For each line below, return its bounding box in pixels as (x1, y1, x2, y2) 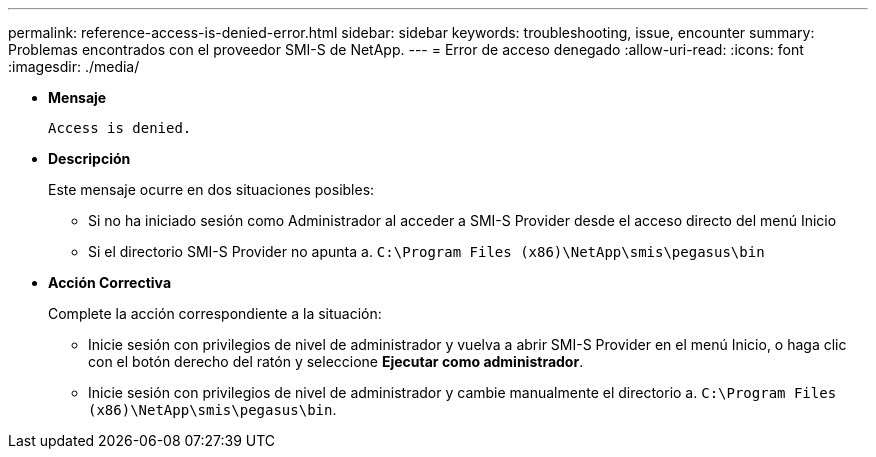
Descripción (48, 150, 131, 167)
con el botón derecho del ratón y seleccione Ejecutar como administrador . (88, 353, 584, 370)
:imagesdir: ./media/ (8, 58, 140, 75)
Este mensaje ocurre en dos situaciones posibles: (48, 181, 375, 198)
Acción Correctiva (48, 274, 172, 291)
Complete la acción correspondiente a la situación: (48, 305, 382, 322)
